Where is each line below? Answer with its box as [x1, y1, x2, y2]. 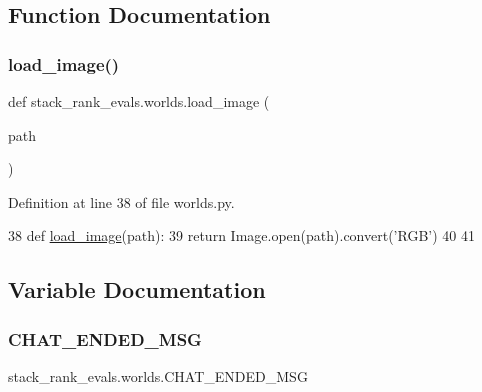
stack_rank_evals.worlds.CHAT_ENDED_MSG [8, 365, 308, 386]
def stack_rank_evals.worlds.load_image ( [8, 91, 270, 111]
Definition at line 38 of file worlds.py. [8, 191, 235, 212]
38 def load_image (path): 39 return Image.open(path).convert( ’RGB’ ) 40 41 [8, 225, 475, 246]
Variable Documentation [8, 274, 266, 305]
